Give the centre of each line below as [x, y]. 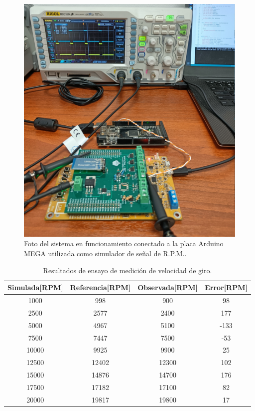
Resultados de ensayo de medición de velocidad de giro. [127, 270]
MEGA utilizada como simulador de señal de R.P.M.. [105, 253]
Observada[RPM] [168, 287]
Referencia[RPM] [100, 287]
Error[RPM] [226, 287]
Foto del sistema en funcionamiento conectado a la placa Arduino [124, 243]
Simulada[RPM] [35, 287]
